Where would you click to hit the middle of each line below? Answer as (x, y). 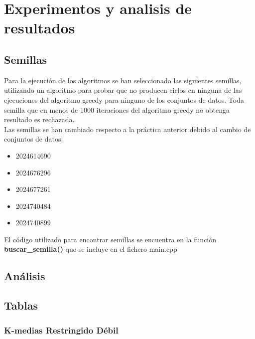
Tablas (21, 305)
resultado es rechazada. (39, 119)
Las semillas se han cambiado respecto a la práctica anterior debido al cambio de (127, 129)
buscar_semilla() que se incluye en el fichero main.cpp (91, 249)
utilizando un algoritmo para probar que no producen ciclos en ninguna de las (123, 90)
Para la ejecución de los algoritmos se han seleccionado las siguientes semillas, (123, 80)
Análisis (25, 276)
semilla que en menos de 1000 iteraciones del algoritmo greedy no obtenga (117, 109)
